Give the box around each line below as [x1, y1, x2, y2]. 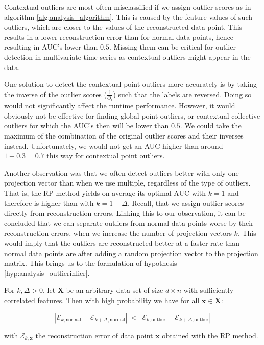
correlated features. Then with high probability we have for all [4, 294, 200, 305]
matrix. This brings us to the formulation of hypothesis [4, 258, 177, 268]
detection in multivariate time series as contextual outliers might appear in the [4, 51, 251, 62]
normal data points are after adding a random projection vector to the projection [4, 247, 258, 258]
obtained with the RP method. [162, 330, 258, 340]
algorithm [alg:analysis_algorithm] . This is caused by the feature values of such [4, 11, 253, 22]
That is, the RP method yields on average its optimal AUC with [4, 187, 206, 198]
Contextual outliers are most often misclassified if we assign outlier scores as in [4, 2, 251, 12]
